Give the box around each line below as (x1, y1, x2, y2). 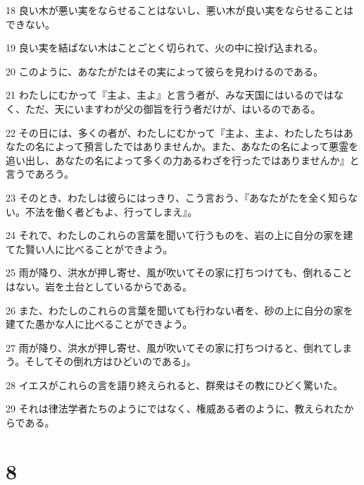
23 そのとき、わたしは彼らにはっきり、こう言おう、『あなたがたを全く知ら (6, 190, 349, 204)
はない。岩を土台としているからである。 (6, 278, 193, 293)
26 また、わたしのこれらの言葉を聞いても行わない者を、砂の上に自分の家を (6, 302, 353, 317)
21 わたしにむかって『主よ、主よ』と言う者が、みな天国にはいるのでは (6, 87, 334, 102)
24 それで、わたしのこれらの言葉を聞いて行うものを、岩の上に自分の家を (6, 228, 344, 242)
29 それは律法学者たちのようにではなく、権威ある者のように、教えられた (6, 401, 344, 416)
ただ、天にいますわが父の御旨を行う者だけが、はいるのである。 (25, 101, 321, 116)
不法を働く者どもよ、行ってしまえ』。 (25, 204, 198, 219)
